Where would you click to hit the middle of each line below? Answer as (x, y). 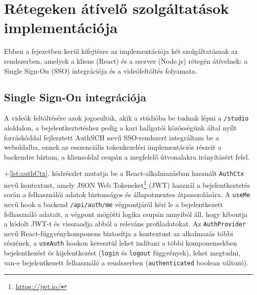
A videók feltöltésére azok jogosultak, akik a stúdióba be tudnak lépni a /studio (126, 118)
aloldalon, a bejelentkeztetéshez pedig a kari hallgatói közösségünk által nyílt (120, 127)
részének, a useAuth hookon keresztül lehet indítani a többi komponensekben (121, 243)
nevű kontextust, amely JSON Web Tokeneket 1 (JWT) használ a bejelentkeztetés (127, 184)
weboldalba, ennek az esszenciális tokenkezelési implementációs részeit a (113, 147)
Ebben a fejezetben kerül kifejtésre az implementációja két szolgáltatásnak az (121, 51)
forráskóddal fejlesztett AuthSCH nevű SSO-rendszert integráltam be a (112, 137)
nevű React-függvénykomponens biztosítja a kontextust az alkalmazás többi (119, 233)
